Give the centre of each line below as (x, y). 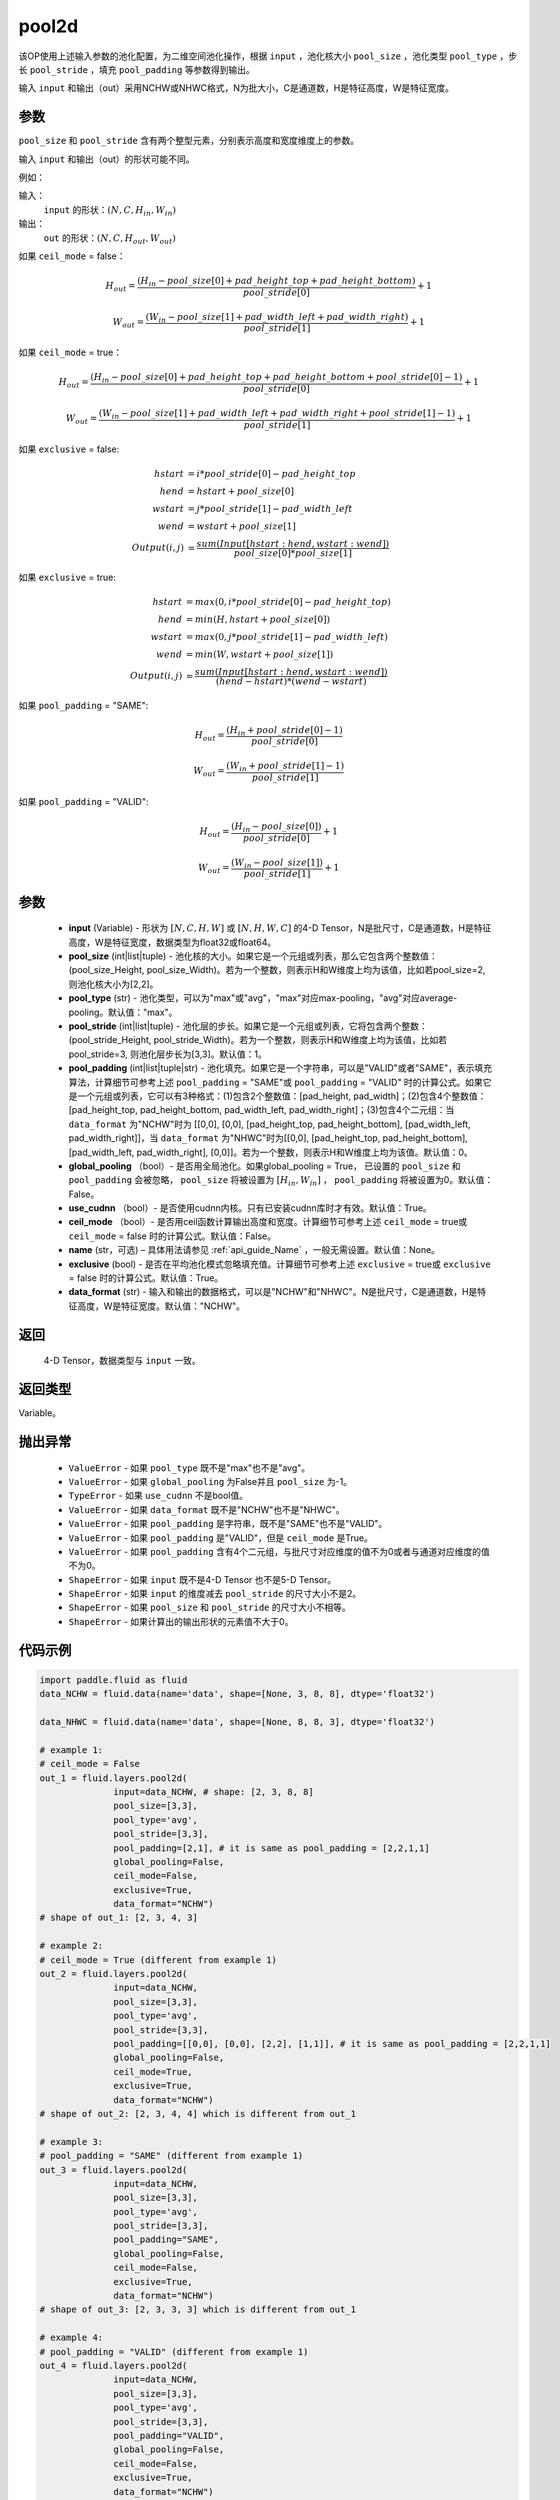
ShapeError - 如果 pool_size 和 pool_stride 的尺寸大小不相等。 (209, 1607)
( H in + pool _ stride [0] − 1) (285, 731)
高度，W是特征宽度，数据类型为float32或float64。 (172, 942)
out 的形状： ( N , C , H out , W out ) (110, 238)
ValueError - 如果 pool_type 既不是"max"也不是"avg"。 (189, 1467)
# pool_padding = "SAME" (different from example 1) (171, 2156)
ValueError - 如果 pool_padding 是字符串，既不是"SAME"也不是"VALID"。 (228, 1524)
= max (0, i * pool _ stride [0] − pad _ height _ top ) (288, 601)
